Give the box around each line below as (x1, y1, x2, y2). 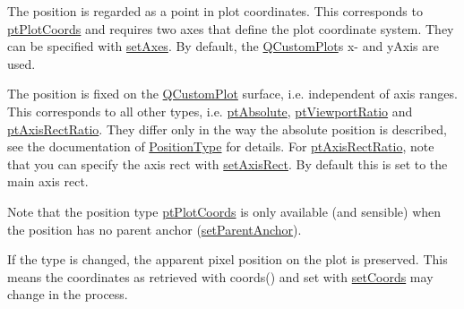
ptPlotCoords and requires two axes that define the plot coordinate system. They (7, 19, 454, 38)
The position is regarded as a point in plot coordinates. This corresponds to (7, 2, 423, 20)
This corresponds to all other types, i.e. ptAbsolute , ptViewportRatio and (7, 101, 413, 120)
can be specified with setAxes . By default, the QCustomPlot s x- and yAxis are (7, 37, 439, 56)
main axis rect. (7, 172, 89, 191)
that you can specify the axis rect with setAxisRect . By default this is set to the (7, 154, 448, 173)
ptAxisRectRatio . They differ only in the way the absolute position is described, (7, 119, 447, 138)
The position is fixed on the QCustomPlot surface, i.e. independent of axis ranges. (7, 84, 458, 103)
